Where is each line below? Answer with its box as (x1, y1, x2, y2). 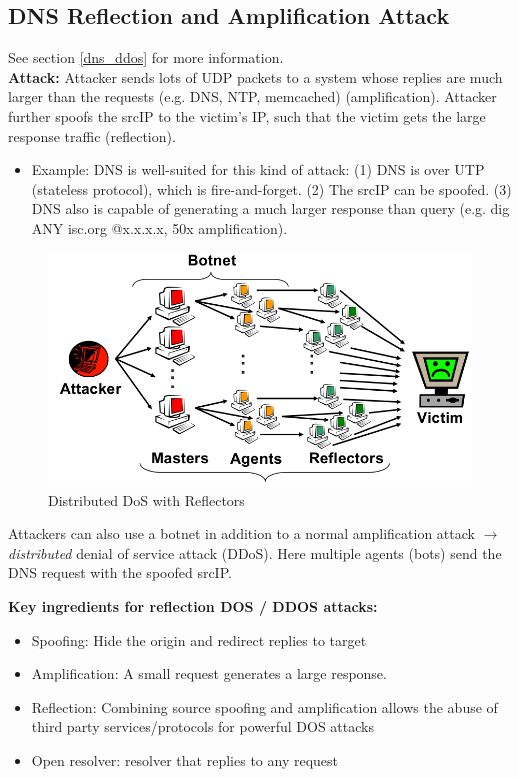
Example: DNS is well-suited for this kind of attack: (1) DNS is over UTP (31, 159, 485, 180)
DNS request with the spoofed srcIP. (8, 562, 232, 583)
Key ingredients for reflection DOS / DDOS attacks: (8, 596, 378, 617)
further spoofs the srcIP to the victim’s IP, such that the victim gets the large (8, 105, 486, 126)
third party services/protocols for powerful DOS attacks (31, 716, 374, 737)
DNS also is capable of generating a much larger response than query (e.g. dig (31, 198, 510, 219)
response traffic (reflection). (8, 125, 176, 146)
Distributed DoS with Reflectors (48, 489, 245, 510)
